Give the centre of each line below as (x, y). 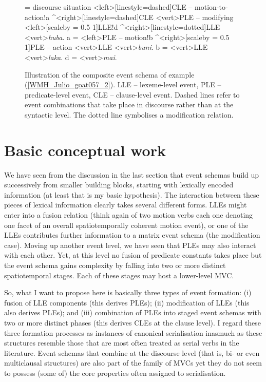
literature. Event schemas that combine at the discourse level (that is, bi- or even (132, 352)
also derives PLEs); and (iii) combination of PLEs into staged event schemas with (133, 312)
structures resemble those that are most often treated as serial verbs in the (122, 343)
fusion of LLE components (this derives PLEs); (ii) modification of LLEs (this (127, 302)
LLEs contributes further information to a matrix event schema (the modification (132, 235)
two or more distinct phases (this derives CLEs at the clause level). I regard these (133, 322)
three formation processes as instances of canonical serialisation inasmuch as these (133, 332)
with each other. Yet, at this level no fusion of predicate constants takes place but (133, 255)
